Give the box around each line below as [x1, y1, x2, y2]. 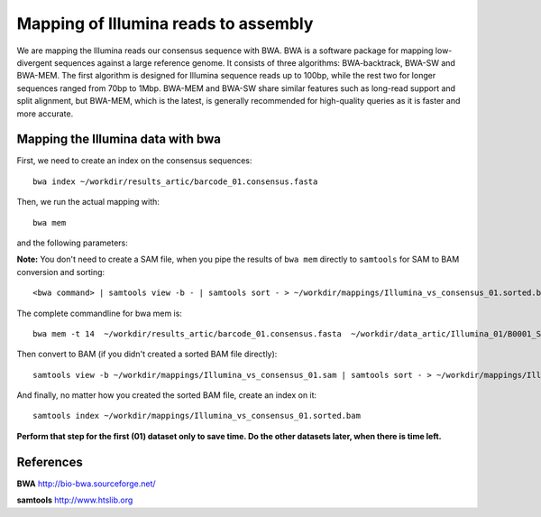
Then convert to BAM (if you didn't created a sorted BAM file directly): [16, 348, 278, 360]
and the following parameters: [16, 237, 128, 248]
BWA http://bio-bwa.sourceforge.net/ [16, 478, 157, 489]
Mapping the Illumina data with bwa [16, 132, 221, 147]
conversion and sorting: [16, 266, 105, 277]
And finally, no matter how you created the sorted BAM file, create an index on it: [16, 390, 317, 401]
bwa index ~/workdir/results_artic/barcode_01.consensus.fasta [32, 176, 318, 187]
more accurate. [16, 108, 74, 119]
